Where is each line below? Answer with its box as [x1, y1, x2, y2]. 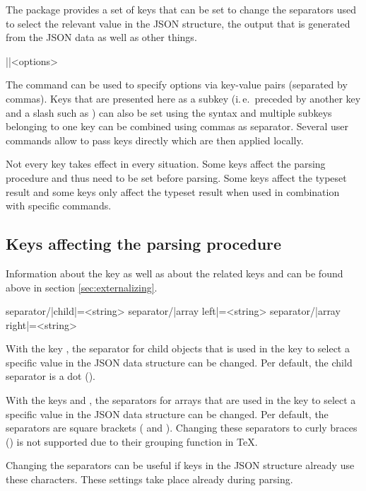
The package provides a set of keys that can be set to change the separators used [6, 2, 357, 16]
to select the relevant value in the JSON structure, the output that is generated [6, 16, 350, 30]
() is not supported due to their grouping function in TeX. [6, 434, 258, 449]
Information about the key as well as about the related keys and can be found [6, 265, 343, 280]
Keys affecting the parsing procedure [6, 233, 282, 255]
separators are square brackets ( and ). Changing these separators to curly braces [6, 420, 358, 435]
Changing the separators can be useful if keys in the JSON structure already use [6, 458, 355, 473]
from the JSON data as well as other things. [6, 30, 197, 45]
